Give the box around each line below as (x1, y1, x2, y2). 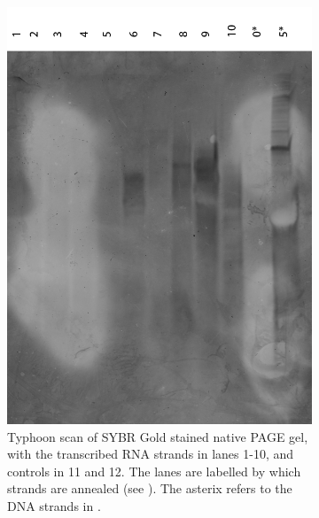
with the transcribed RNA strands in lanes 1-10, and (7, 445, 294, 463)
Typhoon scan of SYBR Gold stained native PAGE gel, (7, 427, 308, 445)
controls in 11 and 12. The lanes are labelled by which (7, 461, 301, 480)
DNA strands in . (7, 496, 101, 514)
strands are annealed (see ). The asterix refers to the (7, 479, 292, 498)
